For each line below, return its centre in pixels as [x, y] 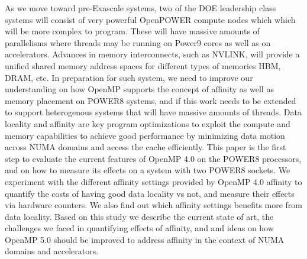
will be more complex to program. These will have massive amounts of [132, 31]
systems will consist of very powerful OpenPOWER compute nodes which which [150, 19]
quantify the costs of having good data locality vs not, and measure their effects [150, 193]
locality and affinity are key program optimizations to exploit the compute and [148, 123]
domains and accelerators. [52, 251]
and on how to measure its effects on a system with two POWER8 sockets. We [148, 170]
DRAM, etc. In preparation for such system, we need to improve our [129, 77]
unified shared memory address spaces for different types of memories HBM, [143, 65]
